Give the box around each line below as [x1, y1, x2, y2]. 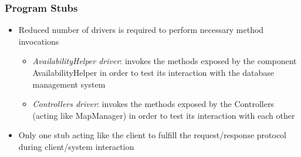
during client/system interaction [18, 140, 134, 152]
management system [32, 78, 106, 90]
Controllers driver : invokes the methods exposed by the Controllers [32, 98, 274, 110]
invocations [18, 35, 59, 47]
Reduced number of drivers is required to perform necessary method [18, 24, 264, 36]
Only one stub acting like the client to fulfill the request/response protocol [18, 129, 287, 141]
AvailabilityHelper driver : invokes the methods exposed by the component [32, 55, 297, 67]
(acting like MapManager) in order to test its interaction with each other [32, 109, 295, 121]
